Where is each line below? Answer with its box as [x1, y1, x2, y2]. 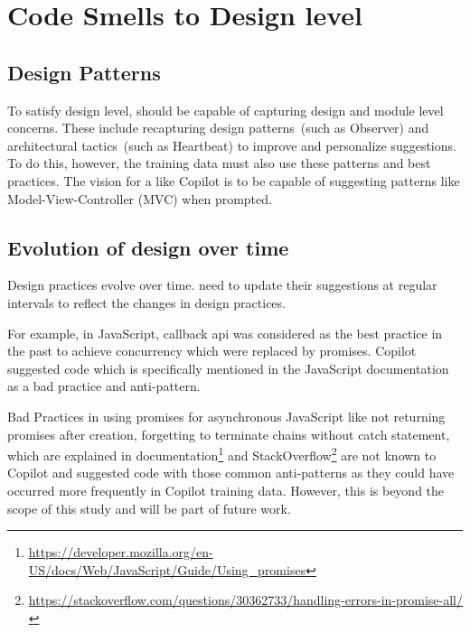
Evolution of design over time [7, 233, 289, 261]
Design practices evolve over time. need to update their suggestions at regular [7, 275, 437, 294]
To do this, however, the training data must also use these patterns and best [7, 153, 431, 172]
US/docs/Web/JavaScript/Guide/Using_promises [28, 560, 306, 579]
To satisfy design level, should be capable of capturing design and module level [7, 100, 444, 119]
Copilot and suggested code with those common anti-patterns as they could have [7, 463, 455, 482]
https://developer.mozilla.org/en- [28, 543, 213, 562]
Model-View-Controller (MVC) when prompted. [7, 189, 272, 208]
